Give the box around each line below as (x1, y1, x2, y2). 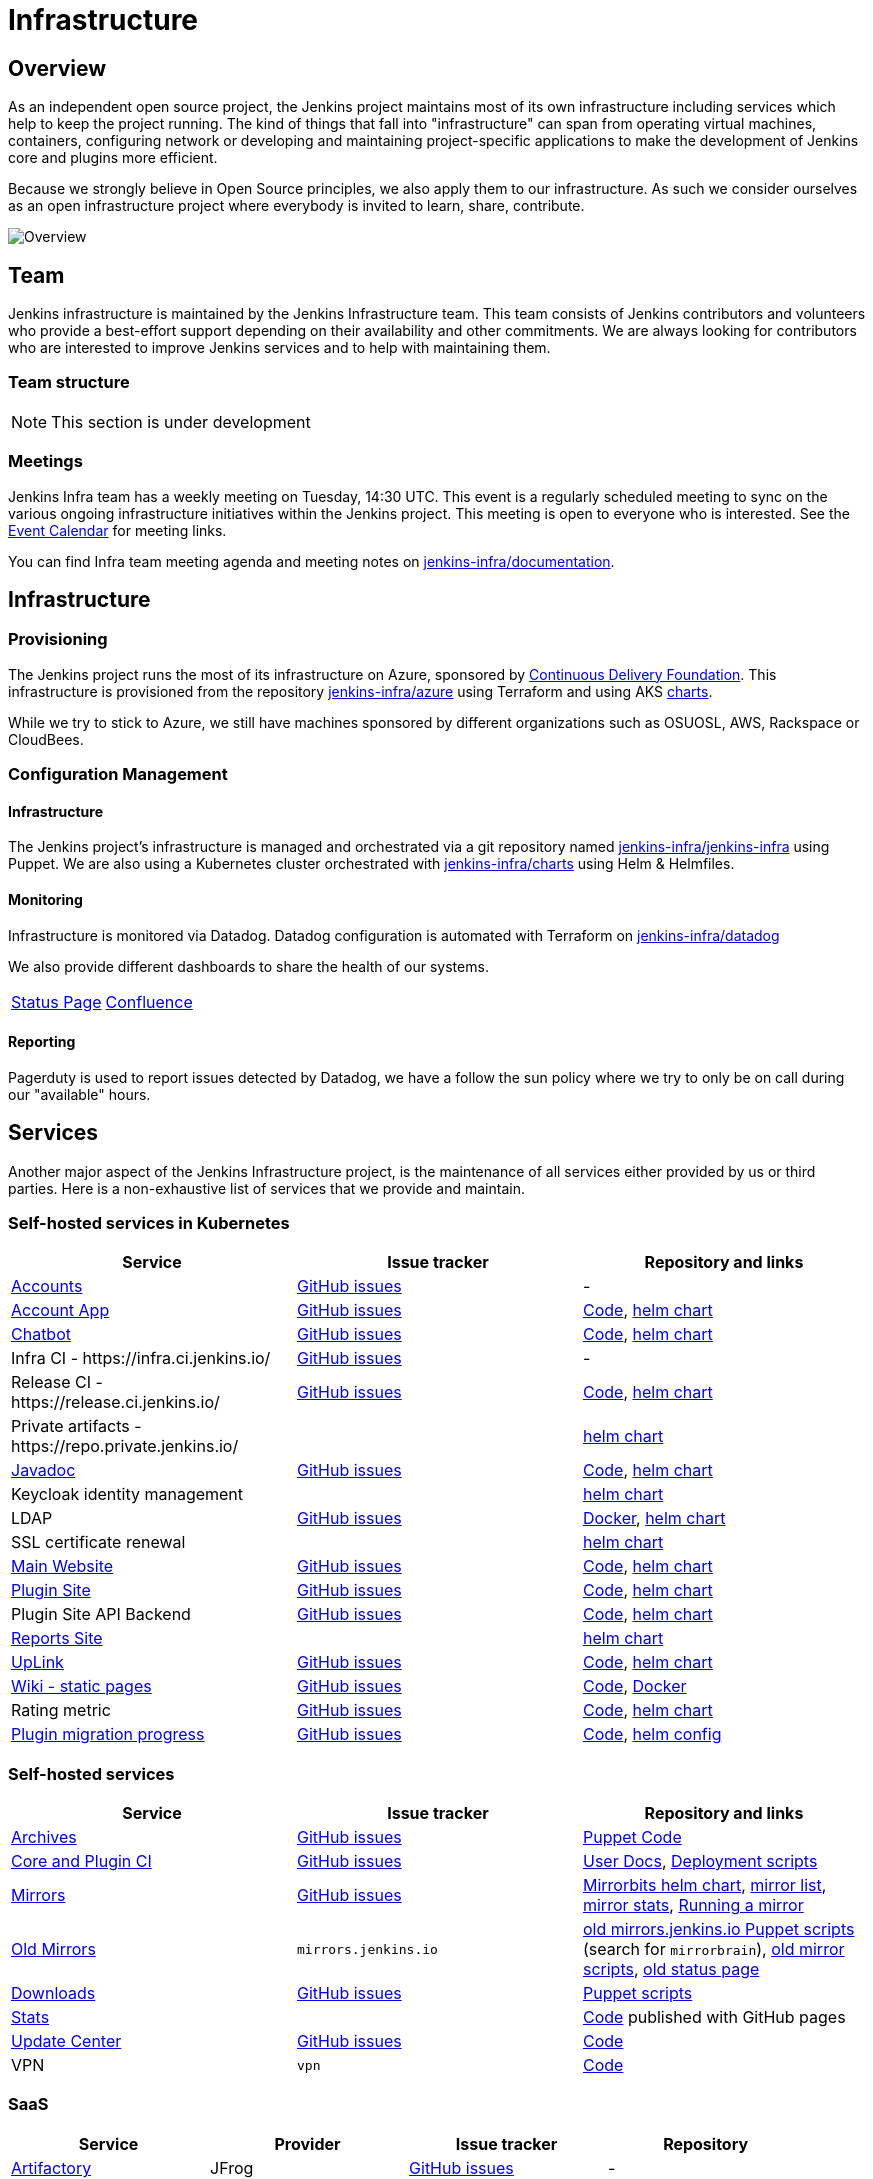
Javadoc (11, 1460, 76, 1481)
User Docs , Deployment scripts (582, 1851, 818, 1872)
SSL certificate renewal (11, 1532, 186, 1553)
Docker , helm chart (582, 1508, 726, 1529)
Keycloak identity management (11, 1484, 244, 1505)
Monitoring (8, 890, 83, 908)
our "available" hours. (8, 1085, 151, 1103)
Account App (11, 1300, 110, 1321)
